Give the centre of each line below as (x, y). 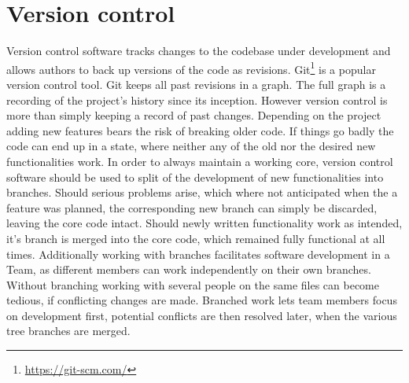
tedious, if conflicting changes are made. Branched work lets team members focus (202, 300)
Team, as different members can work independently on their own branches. (189, 269)
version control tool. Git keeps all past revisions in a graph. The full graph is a (196, 84)
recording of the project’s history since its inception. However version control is (197, 99)
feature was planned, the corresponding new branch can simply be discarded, (192, 207)
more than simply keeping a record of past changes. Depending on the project (194, 115)
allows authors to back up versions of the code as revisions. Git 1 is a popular (191, 68)
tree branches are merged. (68, 331)
